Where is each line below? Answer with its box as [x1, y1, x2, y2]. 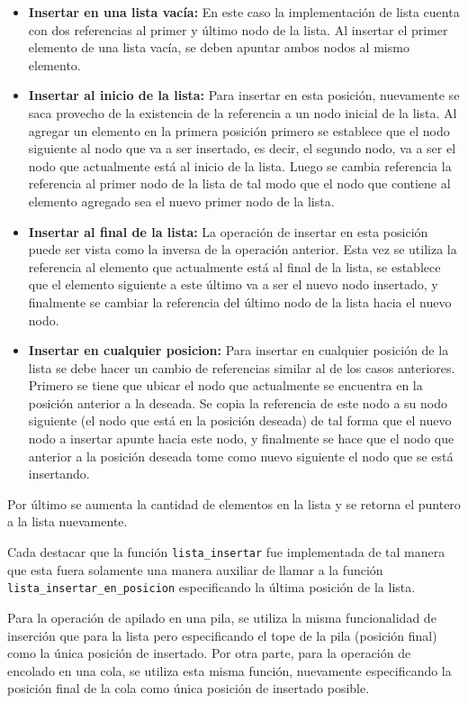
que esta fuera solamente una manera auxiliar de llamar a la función [7, 560, 383, 579]
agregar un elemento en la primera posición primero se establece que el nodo [28, 121, 450, 140]
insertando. [28, 464, 90, 483]
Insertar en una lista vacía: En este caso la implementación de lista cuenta [28, 3, 460, 21]
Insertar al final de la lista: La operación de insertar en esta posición [28, 222, 428, 241]
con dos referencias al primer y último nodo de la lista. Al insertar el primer [28, 20, 448, 39]
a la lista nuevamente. [7, 512, 128, 531]
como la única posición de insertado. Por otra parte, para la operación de [7, 644, 411, 662]
